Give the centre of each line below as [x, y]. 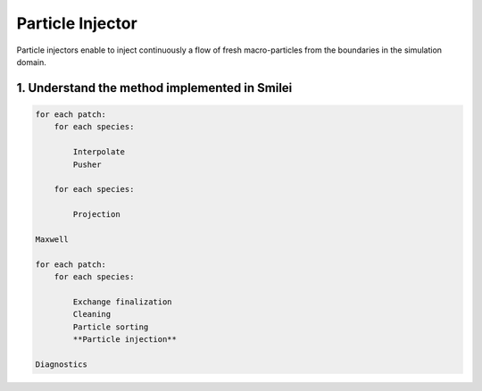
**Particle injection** [125, 339]
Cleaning [92, 314]
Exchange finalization [123, 302]
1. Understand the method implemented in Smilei [154, 88]
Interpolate [99, 152]
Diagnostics [62, 364]
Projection [96, 215]
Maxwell [52, 239]
